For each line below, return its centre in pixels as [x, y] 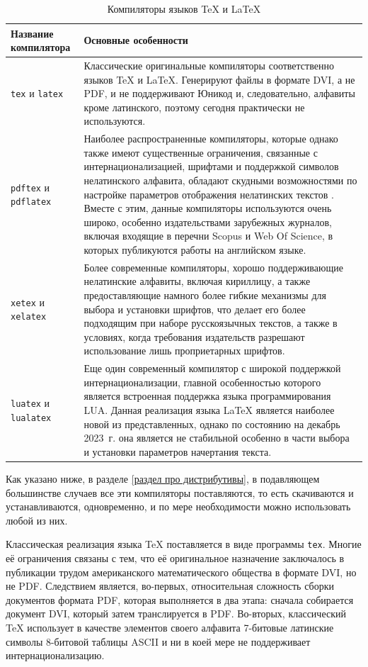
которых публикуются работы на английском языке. [195, 250]
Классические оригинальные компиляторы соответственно [209, 66]
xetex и [28, 302]
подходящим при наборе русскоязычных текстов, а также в [211, 323]
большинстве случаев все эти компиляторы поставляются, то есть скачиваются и [180, 492]
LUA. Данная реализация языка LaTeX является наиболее [209, 410]
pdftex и [30, 187]
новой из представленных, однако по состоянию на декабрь [212, 424]
